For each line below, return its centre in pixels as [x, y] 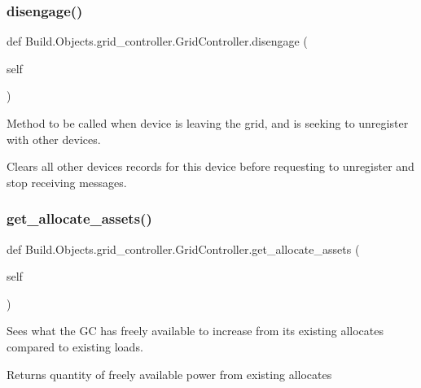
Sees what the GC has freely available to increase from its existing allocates [195, 331]
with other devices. [54, 139]
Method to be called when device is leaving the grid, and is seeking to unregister [208, 123]
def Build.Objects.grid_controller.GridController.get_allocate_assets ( [183, 248]
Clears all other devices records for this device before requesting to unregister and [210, 166]
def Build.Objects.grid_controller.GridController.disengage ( [157, 41]
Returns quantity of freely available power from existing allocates [169, 374]
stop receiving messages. [67, 182]
